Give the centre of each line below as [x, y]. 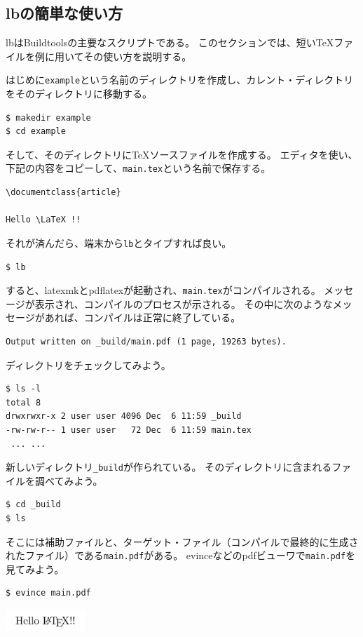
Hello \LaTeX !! [43, 220]
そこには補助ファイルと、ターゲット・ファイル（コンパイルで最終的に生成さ [182, 541]
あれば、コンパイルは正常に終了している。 [143, 317]
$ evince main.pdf [48, 593]
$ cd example [36, 132]
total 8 [23, 402]
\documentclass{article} [63, 193]
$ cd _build [33, 505]
